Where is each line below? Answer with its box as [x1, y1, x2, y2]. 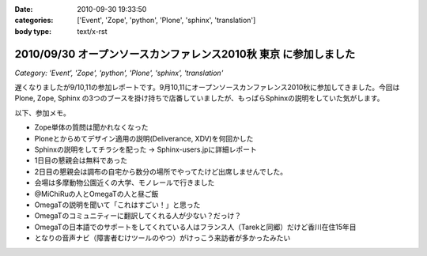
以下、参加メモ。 [14, 107, 70, 118]
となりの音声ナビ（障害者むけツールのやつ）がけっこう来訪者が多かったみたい [34, 233, 291, 243]
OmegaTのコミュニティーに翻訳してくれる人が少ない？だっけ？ [34, 211, 241, 220]
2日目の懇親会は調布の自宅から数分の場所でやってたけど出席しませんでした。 [34, 167, 288, 176]
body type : [14, 26, 51, 36]
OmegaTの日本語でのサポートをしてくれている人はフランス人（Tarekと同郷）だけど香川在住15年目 [34, 222, 357, 232]
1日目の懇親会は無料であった [34, 156, 128, 165]
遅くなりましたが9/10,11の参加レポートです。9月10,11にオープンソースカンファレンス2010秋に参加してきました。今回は [14, 83, 400, 92]
